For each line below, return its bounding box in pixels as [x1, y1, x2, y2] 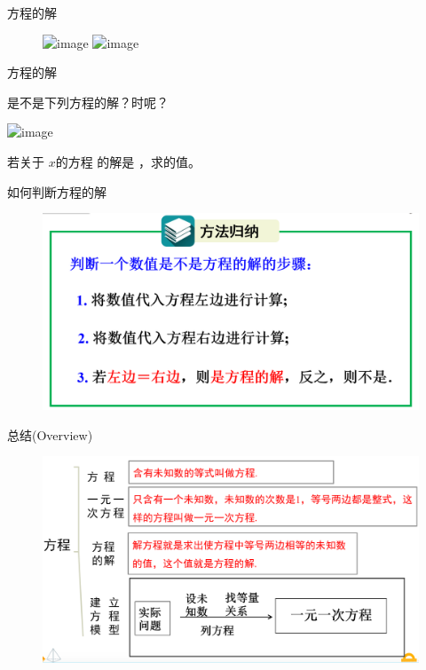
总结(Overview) [7, 425, 93, 444]
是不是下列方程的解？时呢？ [7, 92, 169, 111]
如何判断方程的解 [7, 182, 106, 201]
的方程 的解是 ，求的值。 [55, 152, 201, 170]
